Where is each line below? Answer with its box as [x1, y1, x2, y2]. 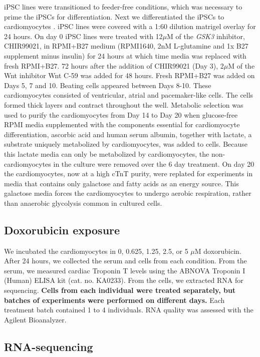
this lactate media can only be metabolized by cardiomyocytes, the [4, 148, 209, 159]
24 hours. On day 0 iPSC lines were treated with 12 [4, 31, 163, 41]
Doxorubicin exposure [4, 222, 120, 237]
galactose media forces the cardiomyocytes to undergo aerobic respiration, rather [4, 188, 251, 198]
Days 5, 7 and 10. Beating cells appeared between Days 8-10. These [4, 80, 211, 90]
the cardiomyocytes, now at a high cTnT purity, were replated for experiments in [4, 168, 253, 179]
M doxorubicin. [194, 245, 241, 256]
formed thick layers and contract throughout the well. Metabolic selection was [4, 99, 243, 110]
